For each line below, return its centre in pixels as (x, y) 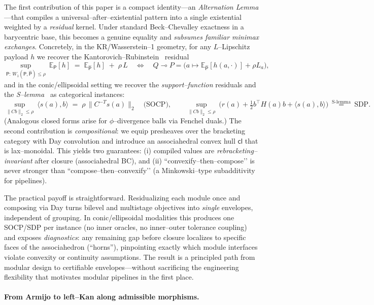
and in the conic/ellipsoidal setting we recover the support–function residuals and (130, 84)
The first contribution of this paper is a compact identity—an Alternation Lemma (131, 7)
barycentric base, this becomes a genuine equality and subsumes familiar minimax (132, 36)
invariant (18, 160)
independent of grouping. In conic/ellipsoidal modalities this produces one (119, 217)
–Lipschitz (234, 46)
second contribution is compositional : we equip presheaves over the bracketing (125, 130)
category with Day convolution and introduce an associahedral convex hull (120, 140)
